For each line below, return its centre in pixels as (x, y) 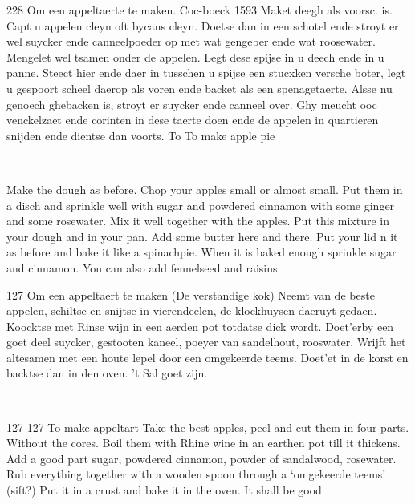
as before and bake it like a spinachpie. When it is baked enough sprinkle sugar (201, 252)
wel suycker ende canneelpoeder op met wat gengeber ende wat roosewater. (191, 41)
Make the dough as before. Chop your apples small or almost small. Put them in (205, 189)
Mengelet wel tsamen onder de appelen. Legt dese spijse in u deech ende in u (195, 56)
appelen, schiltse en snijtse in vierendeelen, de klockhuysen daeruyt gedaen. (192, 310)
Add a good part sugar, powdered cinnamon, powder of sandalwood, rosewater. (201, 458)
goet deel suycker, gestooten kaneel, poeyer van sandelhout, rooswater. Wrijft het (206, 342)
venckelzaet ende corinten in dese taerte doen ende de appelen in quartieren (193, 120)
